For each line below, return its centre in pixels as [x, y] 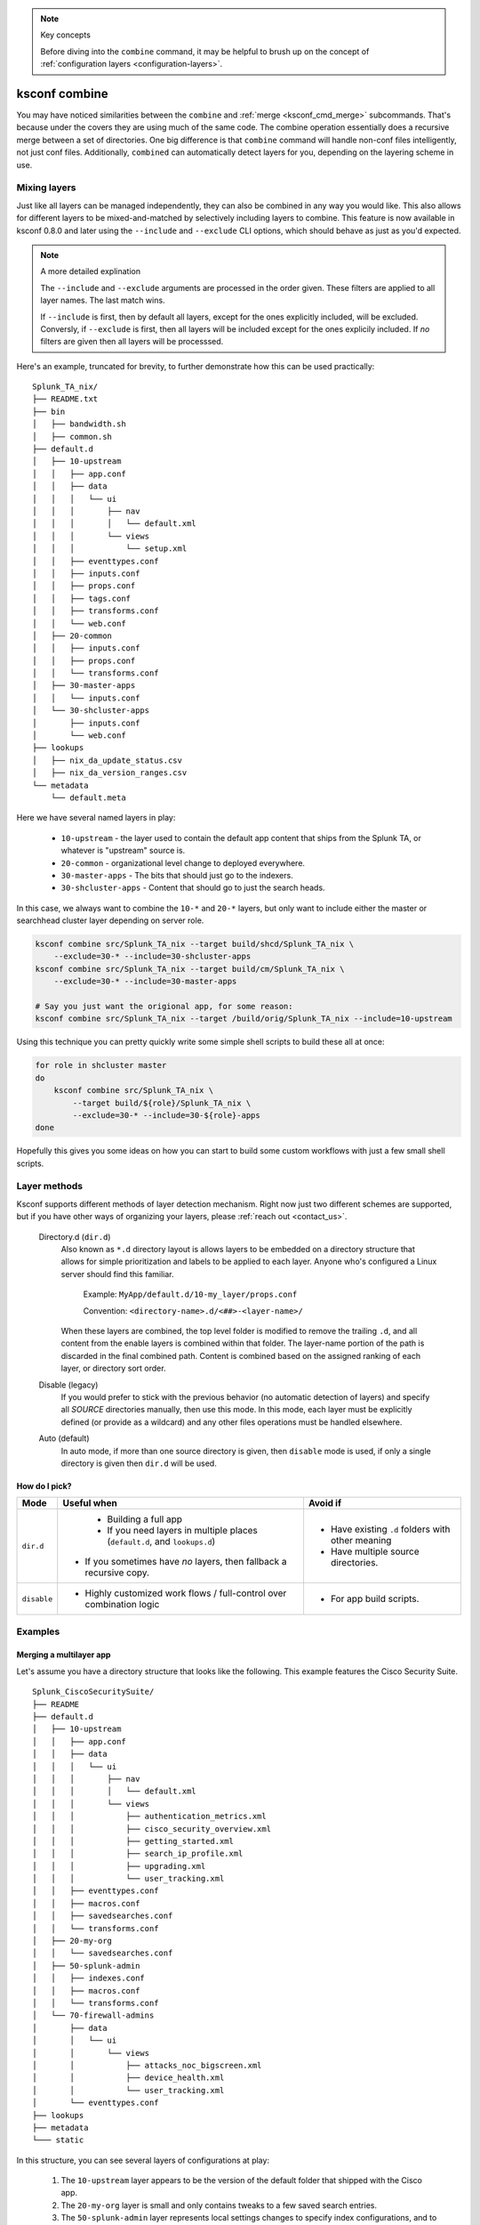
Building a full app [144, 1519]
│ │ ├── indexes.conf [89, 1978]
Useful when [90, 1503]
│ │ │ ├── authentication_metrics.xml [149, 1816]
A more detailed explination [91, 271]
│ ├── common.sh [72, 437]
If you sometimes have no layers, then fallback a [186, 1562]
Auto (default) [64, 1438]
